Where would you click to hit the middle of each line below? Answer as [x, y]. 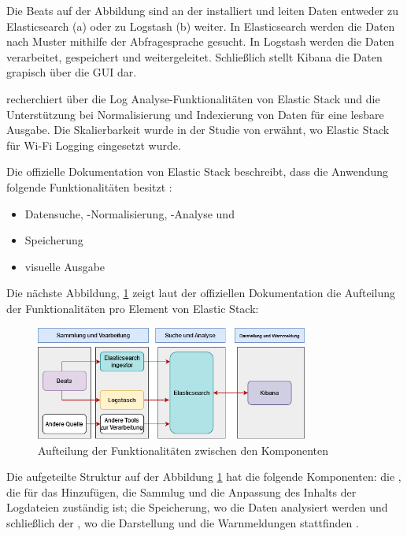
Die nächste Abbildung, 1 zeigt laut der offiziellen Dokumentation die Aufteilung [201, 293]
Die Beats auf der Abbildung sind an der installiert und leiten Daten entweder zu [202, 10]
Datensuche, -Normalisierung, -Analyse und [129, 213]
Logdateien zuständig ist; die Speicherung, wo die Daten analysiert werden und [197, 507]
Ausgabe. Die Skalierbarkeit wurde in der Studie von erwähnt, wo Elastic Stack [198, 130]
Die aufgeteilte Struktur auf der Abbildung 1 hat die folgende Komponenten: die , [204, 476]
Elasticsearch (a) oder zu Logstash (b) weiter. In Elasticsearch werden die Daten [201, 26]
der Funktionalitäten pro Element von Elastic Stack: [133, 308]
